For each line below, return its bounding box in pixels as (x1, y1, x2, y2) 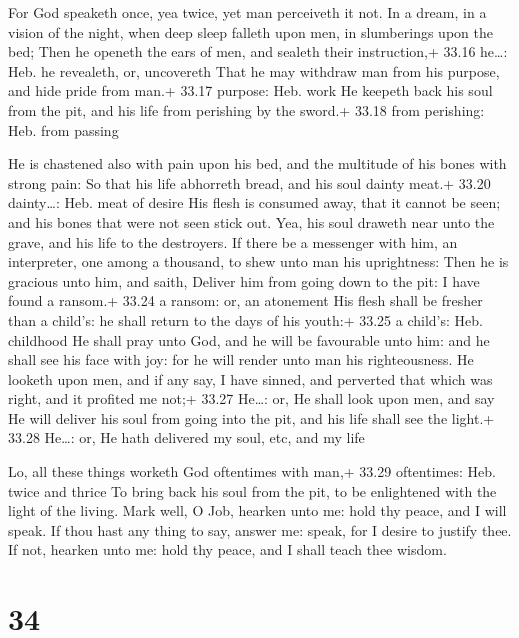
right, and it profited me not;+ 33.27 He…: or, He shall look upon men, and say (8, 388, 495, 409)
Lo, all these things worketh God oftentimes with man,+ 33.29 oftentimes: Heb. (8, 461, 496, 482)
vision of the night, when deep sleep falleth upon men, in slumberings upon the (8, 21, 493, 42)
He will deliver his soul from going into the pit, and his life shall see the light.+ (8, 407, 495, 428)
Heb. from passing (8, 119, 119, 140)
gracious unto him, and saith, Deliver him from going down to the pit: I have (8, 270, 480, 291)
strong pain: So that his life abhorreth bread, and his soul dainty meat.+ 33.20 (8, 172, 491, 193)
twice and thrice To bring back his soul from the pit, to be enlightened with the (8, 480, 497, 501)
